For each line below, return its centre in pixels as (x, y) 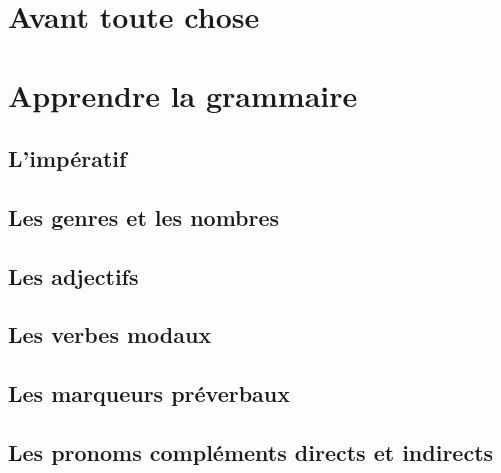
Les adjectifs (73, 275)
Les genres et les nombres (144, 216)
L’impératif (67, 158)
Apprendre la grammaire (183, 94)
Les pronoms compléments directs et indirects (251, 452)
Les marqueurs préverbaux (149, 393)
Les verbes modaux (110, 334)
